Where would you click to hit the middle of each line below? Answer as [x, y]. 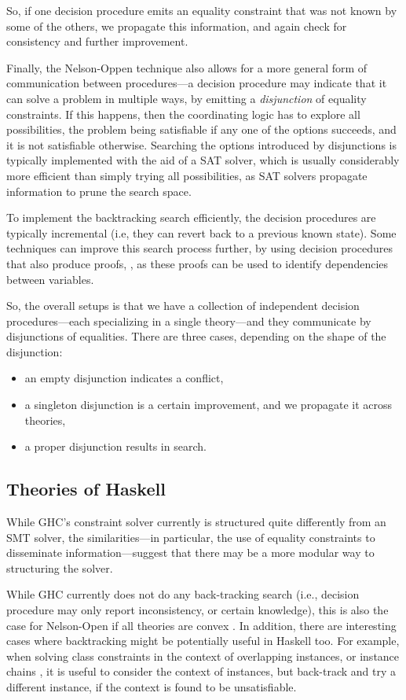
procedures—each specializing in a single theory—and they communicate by [189, 321]
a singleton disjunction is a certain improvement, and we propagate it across [208, 405]
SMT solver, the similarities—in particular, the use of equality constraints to [191, 537]
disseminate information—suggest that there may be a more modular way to [190, 553]
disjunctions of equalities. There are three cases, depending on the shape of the [196, 336]
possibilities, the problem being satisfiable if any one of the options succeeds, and [201, 129]
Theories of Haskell [86, 489]
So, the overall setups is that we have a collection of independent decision [183, 306]
